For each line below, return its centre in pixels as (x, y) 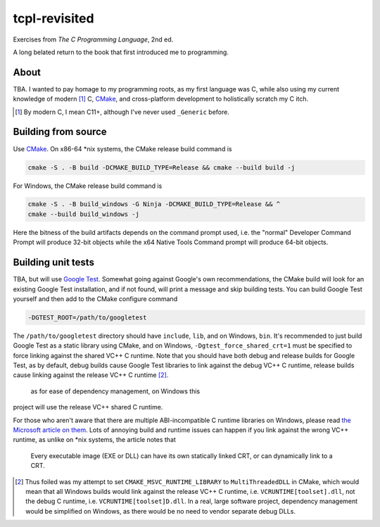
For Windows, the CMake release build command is (88, 186)
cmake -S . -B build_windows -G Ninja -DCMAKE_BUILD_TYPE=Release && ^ (154, 204)
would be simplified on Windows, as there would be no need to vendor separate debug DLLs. (160, 511)
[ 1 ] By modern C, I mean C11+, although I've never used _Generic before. (122, 112)
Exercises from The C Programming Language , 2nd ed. (93, 39)
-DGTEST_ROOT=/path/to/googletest (87, 317)
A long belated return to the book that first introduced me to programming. (121, 52)
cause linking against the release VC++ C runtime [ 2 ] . (91, 375)
